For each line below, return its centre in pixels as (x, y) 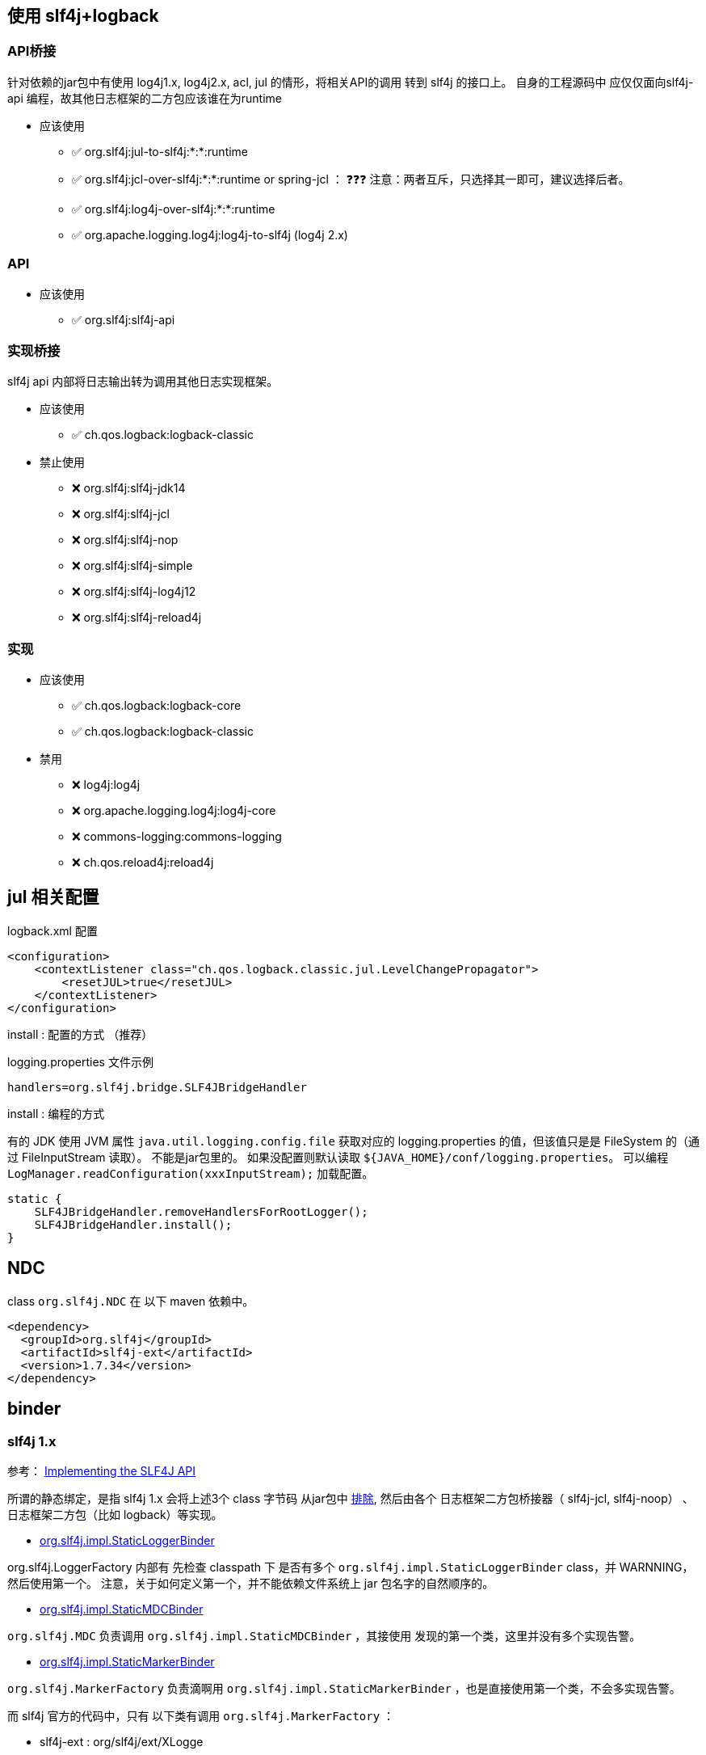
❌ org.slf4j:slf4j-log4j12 (134, 592)
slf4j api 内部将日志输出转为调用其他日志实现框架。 (143, 382)
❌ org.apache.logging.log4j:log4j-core (174, 811)
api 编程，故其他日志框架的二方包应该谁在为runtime (145, 98)
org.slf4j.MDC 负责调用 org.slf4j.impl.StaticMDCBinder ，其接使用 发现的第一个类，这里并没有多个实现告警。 (324, 1635)
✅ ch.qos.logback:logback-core (157, 706)
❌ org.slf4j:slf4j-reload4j (137, 618)
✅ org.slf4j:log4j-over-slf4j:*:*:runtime (174, 209)
